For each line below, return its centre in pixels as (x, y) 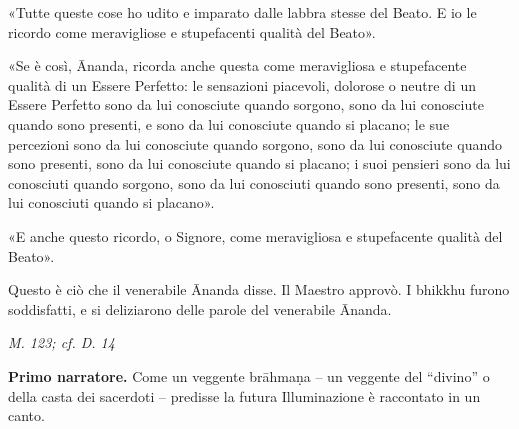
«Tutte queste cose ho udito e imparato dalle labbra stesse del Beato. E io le (242, 12)
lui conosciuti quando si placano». (111, 202)
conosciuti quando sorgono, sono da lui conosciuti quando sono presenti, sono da (254, 182)
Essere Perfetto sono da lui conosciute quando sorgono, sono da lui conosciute (246, 104)
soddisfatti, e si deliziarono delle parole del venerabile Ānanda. (200, 308)
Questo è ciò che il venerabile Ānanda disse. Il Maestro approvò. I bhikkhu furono (259, 289)
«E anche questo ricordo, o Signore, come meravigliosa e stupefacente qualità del (255, 235)
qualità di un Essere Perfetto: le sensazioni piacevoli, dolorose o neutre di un (242, 84)
